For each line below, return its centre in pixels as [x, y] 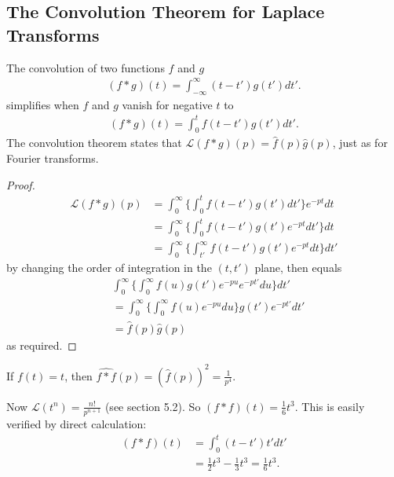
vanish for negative [167, 104]
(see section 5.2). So [153, 406]
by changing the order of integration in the [109, 268]
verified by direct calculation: [77, 423]
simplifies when [43, 104]
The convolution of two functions [86, 67]
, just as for [360, 143]
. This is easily [330, 406]
